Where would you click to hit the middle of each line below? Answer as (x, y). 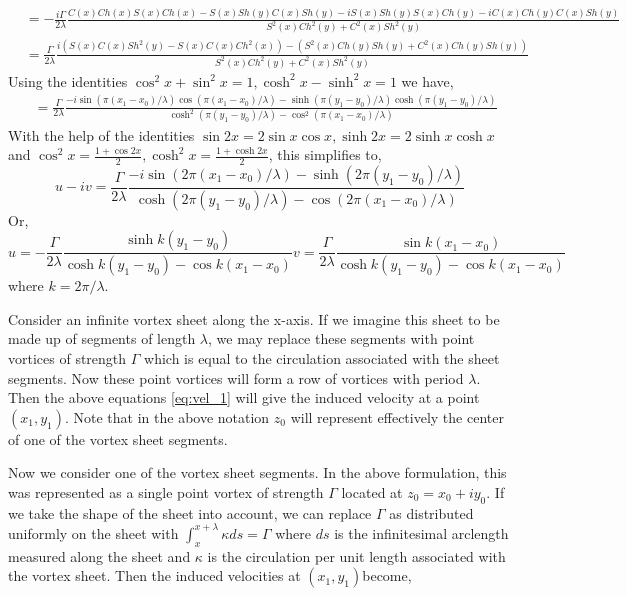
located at (372, 492)
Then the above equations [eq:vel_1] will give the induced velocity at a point (244, 397)
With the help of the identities (101, 134)
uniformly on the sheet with (93, 532)
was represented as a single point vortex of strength (166, 492)
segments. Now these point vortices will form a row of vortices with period (236, 377)
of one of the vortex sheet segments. (118, 438)
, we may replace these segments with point (341, 338)
